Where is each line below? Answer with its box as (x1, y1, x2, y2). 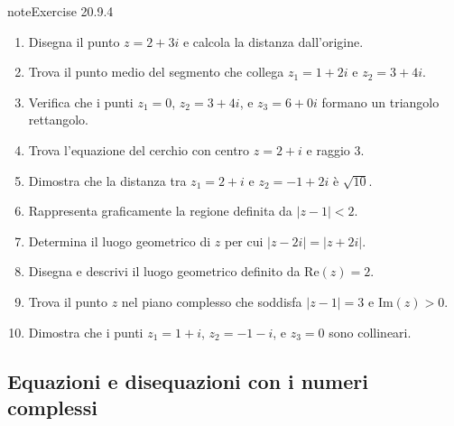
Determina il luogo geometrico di (28, 231, 211, 250)
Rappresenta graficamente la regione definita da (28, 201, 292, 220)
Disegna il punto (28, 32, 120, 51)
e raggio (306, 140, 350, 159)
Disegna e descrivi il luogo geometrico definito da (28, 262, 301, 281)
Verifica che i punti (28, 92, 134, 111)
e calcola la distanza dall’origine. (182, 32, 364, 51)
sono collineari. (329, 322, 412, 341)
